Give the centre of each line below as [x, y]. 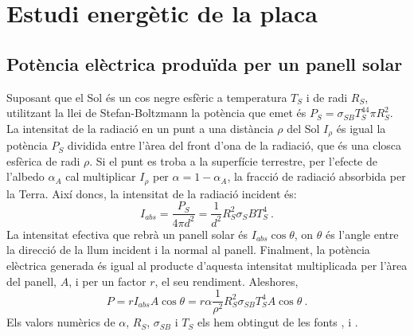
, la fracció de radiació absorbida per [316, 176]
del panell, [32, 281]
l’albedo [25, 176]
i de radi [327, 97]
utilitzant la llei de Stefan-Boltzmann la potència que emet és [156, 113]
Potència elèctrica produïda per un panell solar [205, 63]
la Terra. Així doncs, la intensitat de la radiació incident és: [152, 193]
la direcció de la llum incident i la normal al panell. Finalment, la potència [188, 250]
